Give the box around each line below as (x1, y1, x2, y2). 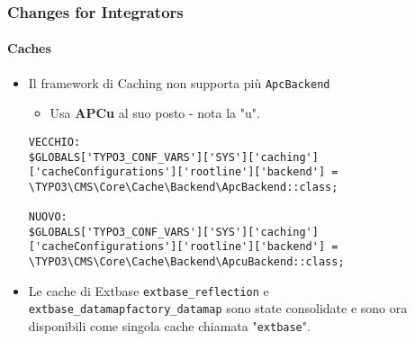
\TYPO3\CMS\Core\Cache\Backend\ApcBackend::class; (28, 180, 338, 193)
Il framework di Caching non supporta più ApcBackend (28, 73, 330, 92)
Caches (7, 39, 51, 58)
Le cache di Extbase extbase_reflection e (28, 281, 269, 300)
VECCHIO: (28, 135, 81, 148)
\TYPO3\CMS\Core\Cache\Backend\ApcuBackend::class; (28, 256, 345, 269)
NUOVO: (28, 211, 68, 224)
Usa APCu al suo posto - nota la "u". (50, 103, 260, 122)
